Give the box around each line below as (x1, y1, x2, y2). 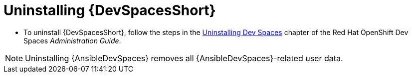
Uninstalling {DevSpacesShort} (3, 2, 216, 19)
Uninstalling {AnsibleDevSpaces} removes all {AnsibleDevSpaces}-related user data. (25, 53, 343, 63)
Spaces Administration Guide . (23, 36, 121, 45)
